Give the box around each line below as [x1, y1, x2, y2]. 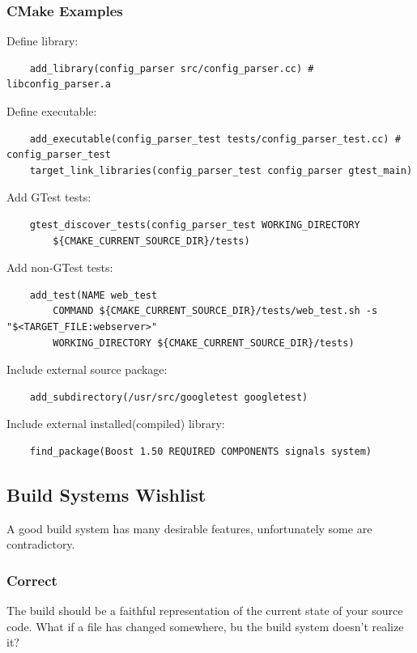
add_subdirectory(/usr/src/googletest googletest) [29, 391, 308, 403]
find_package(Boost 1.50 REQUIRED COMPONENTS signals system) [29, 445, 372, 457]
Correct [6, 570, 57, 590]
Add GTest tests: [6, 189, 91, 206]
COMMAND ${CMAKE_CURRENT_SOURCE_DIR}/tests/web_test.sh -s [53, 305, 378, 317]
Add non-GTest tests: [6, 259, 113, 276]
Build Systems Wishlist [6, 481, 206, 507]
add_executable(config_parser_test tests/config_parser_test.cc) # [29, 133, 401, 145]
